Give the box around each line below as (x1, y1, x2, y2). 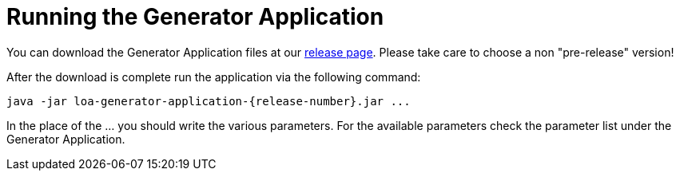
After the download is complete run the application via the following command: (6, 69, 421, 84)
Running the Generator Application (6, 3, 384, 30)
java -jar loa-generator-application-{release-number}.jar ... (6, 94, 411, 108)
